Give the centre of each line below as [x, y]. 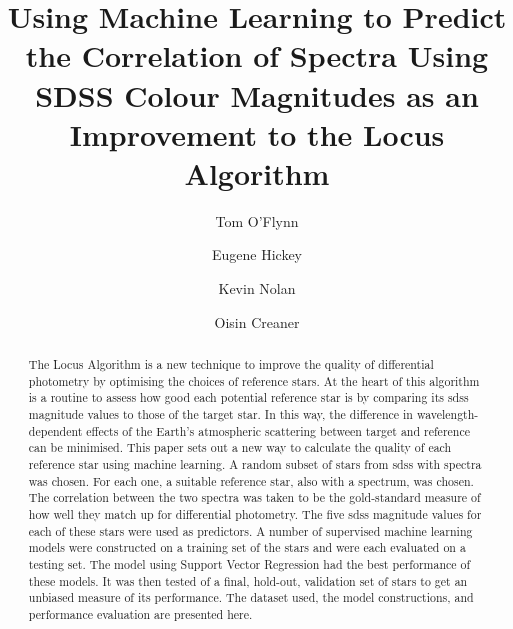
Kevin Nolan [257, 288]
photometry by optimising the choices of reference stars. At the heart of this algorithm [254, 380]
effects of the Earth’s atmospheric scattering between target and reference [278, 430]
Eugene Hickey [257, 254]
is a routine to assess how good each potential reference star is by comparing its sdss [248, 397]
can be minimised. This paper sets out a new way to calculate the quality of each [240, 447]
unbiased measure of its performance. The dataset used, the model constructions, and [251, 597]
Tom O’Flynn [257, 220]
